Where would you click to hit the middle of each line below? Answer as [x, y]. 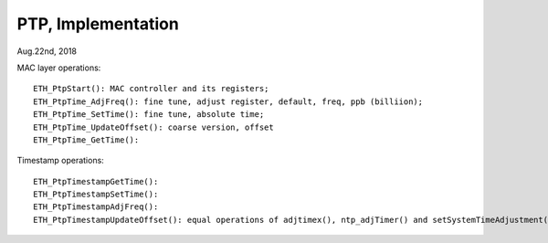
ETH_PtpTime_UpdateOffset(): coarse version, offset [153, 127]
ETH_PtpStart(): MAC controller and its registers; [151, 89]
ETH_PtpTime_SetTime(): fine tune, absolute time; [149, 115]
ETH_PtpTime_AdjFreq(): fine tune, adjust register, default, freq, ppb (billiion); [228, 101]
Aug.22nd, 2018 [47, 51]
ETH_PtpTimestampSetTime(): [96, 195]
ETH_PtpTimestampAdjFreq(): [96, 207]
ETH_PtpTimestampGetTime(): [96, 181]
